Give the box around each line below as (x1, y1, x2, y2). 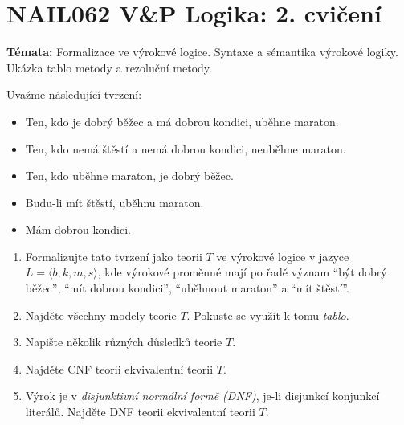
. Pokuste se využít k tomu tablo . (186, 306, 349, 323)
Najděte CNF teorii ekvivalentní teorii (25, 360, 214, 377)
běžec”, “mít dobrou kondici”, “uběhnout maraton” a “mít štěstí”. (25, 280, 349, 296)
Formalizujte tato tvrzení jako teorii (25, 247, 202, 264)
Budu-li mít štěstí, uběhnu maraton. (25, 194, 204, 210)
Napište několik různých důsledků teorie (25, 333, 222, 350)
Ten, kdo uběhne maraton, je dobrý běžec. (25, 167, 234, 184)
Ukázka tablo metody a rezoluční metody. (6, 59, 212, 76)
